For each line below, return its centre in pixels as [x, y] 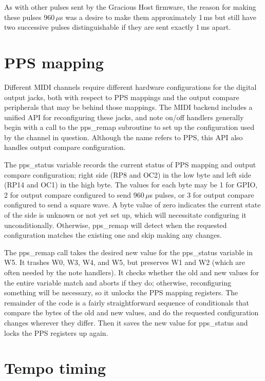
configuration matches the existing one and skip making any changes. [113, 235]
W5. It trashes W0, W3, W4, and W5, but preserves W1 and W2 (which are [125, 262]
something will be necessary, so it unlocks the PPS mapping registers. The [121, 292]
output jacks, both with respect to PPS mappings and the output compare [122, 97]
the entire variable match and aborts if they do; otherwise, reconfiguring [118, 282]
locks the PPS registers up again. [56, 332]
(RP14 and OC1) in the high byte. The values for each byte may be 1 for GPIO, [131, 185]
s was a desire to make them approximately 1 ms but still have [158, 17]
